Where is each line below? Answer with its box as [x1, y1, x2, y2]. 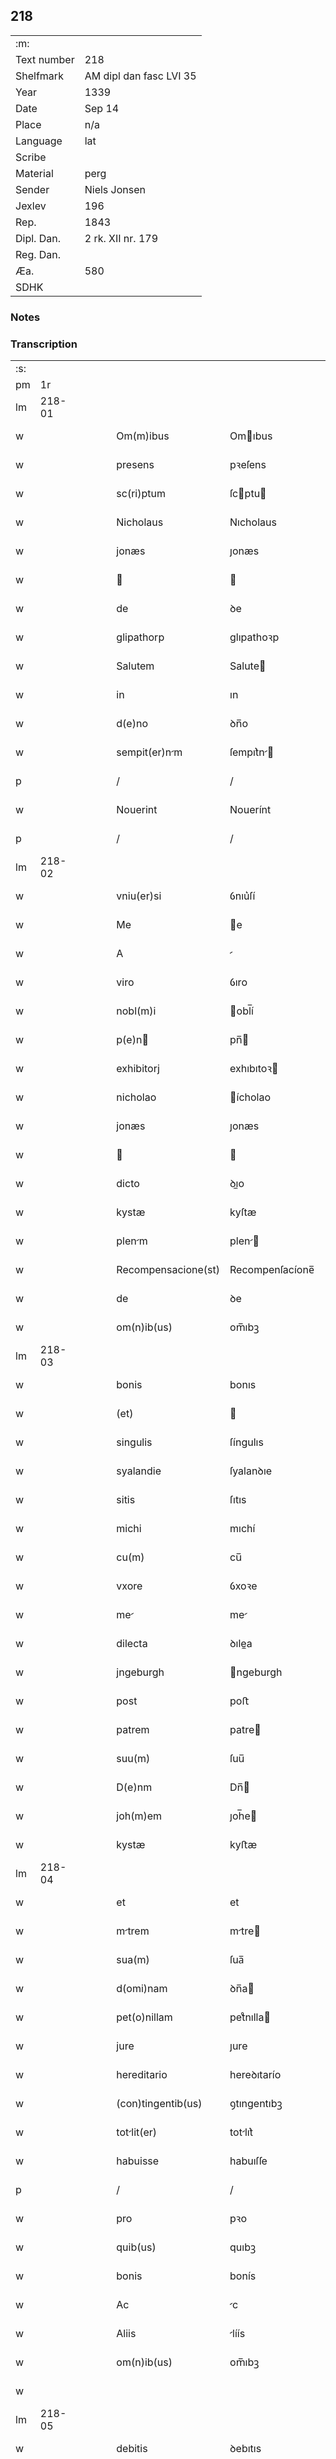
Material [15, 166, 54, 180]
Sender [15, 182, 50, 196]
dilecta [116, 1637, 148, 1651]
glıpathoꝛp [229, 630, 280, 644]
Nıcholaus [229, 515, 277, 529]
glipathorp [116, 630, 165, 644]
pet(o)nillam [116, 2010, 173, 2024]
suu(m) [116, 1752, 151, 1766]
